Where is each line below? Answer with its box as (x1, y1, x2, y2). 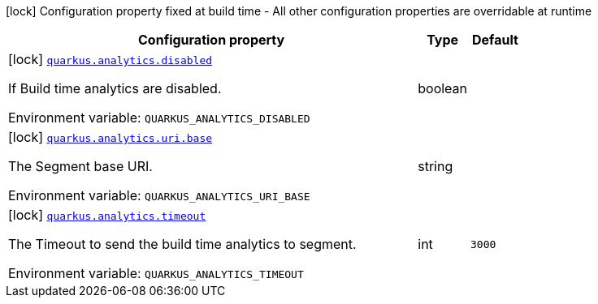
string (418, 158, 453, 174)
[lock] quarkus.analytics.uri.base (8, 129, 213, 145)
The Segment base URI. (8, 158, 153, 174)
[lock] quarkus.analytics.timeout (8, 207, 206, 223)
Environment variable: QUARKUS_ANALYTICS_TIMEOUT (8, 265, 304, 281)
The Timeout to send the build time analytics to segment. (8, 236, 357, 252)
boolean (418, 80, 468, 96)
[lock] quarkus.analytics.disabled (8, 51, 213, 67)
